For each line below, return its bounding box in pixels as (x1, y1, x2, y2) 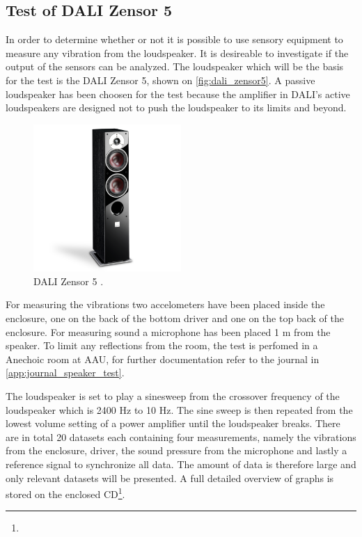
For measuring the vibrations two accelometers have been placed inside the (6, 297, 325, 312)
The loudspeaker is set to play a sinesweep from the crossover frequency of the (6, 388, 340, 403)
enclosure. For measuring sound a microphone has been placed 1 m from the (6, 324, 331, 339)
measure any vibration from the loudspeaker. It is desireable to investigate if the (6, 45, 349, 60)
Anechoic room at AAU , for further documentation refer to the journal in (6, 351, 320, 366)
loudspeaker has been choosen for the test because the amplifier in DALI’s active (6, 86, 350, 101)
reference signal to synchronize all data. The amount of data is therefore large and (6, 456, 356, 471)
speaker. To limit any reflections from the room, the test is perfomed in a (6, 338, 318, 353)
